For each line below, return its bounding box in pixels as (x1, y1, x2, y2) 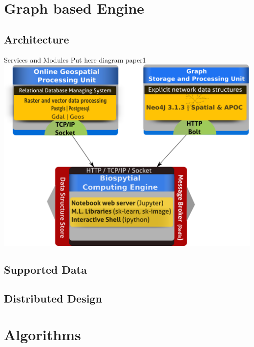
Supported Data (4, 262, 87, 277)
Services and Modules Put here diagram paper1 (4, 54, 146, 65)
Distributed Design (4, 291, 102, 306)
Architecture (4, 31, 69, 46)
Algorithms (4, 324, 81, 344)
